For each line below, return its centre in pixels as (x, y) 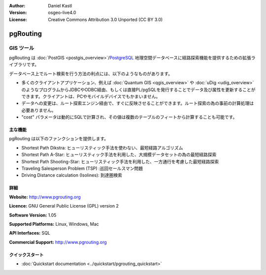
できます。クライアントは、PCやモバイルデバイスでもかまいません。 (91, 96)
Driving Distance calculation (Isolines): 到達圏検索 (72, 175)
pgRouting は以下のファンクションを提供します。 (59, 139)
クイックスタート (26, 255)
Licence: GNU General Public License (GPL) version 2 (64, 206)
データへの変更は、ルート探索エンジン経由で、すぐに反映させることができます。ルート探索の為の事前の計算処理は (138, 103)
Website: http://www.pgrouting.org (45, 197)
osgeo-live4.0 (62, 13)
